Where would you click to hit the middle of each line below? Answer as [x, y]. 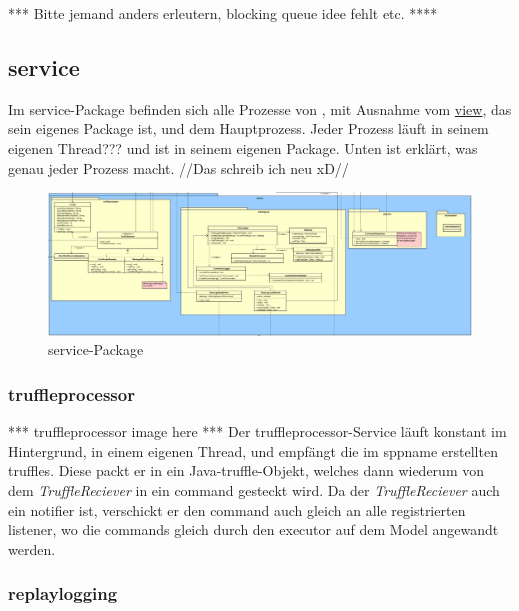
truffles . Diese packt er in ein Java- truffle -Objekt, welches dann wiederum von [246, 470]
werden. [32, 548]
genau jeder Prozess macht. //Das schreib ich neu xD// [178, 167]
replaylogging [63, 593]
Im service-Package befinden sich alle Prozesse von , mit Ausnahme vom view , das [260, 108]
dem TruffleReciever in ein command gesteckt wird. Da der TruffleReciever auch [254, 490]
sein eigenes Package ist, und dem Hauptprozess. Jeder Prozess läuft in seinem [248, 128]
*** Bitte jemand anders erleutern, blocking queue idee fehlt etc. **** [223, 13]
